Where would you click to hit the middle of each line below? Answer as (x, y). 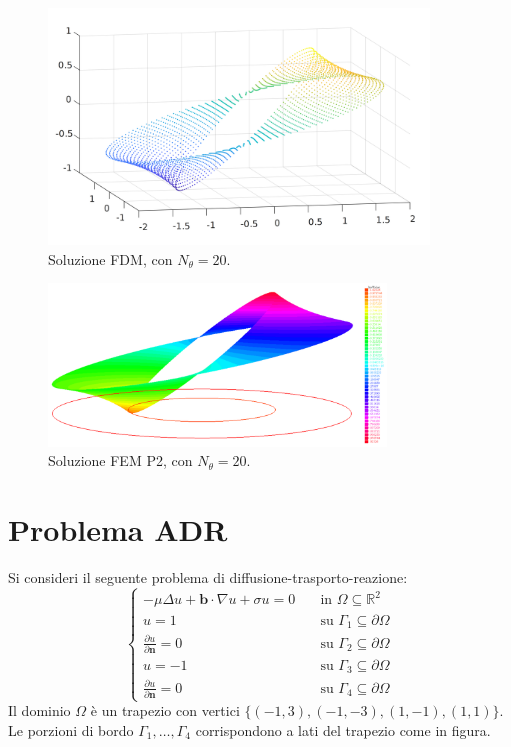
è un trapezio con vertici (165, 710)
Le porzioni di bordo (71, 730)
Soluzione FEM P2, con (120, 460)
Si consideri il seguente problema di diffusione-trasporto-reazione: (208, 577)
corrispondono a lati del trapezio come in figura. (343, 730)
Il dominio (39, 710)
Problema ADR (118, 529)
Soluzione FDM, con (110, 258)
